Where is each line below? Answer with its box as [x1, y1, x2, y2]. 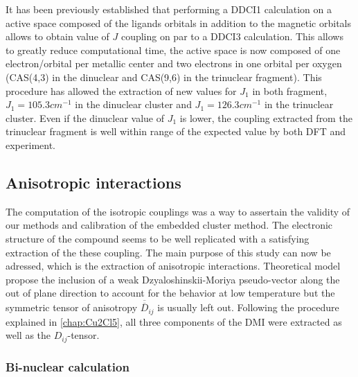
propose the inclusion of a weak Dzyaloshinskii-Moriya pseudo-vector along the [6, 272, 340, 286]
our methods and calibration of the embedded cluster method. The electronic [6, 218, 333, 232]
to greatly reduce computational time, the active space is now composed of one [6, 42, 341, 57]
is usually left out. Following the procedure [157, 300, 339, 315]
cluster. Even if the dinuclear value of [6, 110, 165, 125]
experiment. [6, 137, 55, 152]
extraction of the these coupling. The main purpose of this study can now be [6, 245, 331, 259]
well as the [6, 328, 51, 342]
